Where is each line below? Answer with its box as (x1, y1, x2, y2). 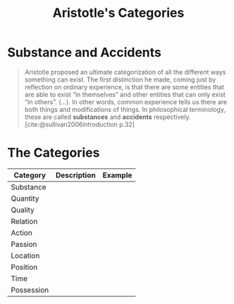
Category (13, 170, 47, 180)
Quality (11, 205, 35, 215)
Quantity (11, 194, 39, 203)
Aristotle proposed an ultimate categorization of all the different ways (24, 68, 226, 76)
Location (11, 251, 40, 260)
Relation (11, 216, 38, 226)
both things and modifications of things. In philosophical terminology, (24, 105, 226, 113)
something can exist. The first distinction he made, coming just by (24, 75, 216, 84)
